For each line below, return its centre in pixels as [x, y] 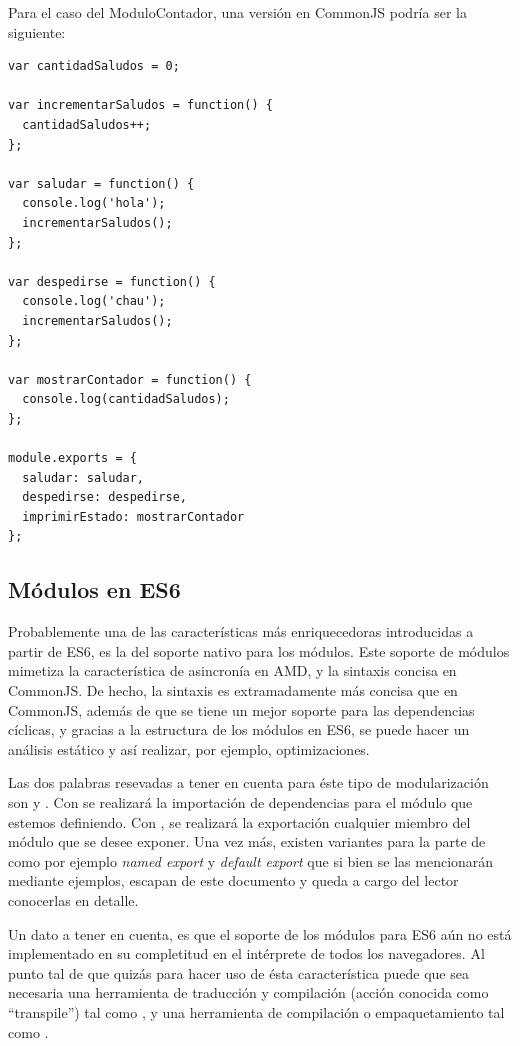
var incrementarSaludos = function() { [140, 105]
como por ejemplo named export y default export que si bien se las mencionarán [251, 860]
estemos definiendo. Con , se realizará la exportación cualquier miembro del [239, 821]
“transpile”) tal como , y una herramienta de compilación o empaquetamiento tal [256, 1011]
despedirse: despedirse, [104, 497]
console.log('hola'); [94, 203]
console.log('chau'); [94, 301]
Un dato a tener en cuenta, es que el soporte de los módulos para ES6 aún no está [260, 933]
